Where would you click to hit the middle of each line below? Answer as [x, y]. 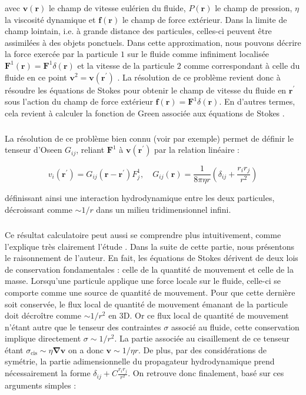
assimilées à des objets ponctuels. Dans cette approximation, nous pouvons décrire [153, 42]
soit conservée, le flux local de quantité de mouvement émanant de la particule [146, 304]
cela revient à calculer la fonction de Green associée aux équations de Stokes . [145, 113]
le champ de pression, [254, 8]
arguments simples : [41, 385]
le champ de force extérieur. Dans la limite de [204, 19]
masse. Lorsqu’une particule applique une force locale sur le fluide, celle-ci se [143, 281]
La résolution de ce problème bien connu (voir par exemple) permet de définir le [149, 138]
